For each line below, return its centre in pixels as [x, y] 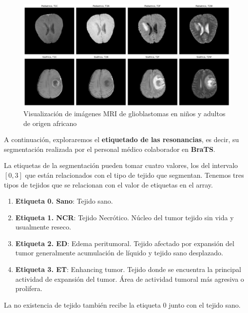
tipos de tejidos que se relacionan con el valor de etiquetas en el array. [108, 184]
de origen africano [50, 123]
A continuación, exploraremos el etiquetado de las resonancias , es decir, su [122, 139]
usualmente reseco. [43, 227]
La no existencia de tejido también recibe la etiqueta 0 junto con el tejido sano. [122, 304]
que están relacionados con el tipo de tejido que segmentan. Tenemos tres [134, 175]
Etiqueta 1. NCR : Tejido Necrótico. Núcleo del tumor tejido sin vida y [124, 217]
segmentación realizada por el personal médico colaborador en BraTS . [110, 149]
